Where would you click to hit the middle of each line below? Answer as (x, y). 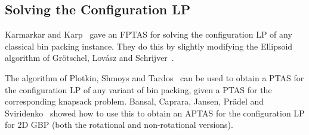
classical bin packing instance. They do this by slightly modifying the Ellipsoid (149, 46)
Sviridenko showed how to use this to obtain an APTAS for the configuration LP (155, 113)
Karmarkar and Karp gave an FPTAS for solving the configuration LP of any (149, 34)
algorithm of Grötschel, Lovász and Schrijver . (89, 58)
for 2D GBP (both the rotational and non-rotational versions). (119, 125)
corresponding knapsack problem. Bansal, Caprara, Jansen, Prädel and (135, 101)
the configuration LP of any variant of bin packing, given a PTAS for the (138, 89)
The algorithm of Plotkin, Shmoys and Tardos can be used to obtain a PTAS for (154, 77)
